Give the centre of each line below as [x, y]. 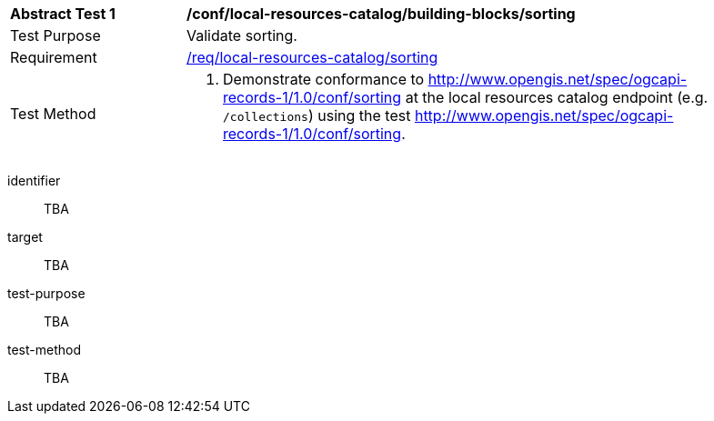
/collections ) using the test [317, 115]
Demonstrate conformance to [324, 79]
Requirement [54, 57]
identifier [34, 180]
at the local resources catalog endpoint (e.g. [557, 97]
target [25, 237]
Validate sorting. [242, 35]
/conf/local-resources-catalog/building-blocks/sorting [381, 14]
